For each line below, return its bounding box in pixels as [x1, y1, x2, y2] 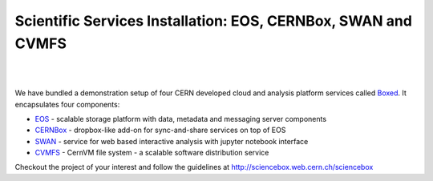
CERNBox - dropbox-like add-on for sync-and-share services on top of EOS [34, 125, 286, 135]
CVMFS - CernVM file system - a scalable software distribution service [34, 148, 269, 158]
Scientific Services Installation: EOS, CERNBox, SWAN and [14, 12, 413, 30]
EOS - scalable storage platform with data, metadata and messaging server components [34, 114, 327, 123]
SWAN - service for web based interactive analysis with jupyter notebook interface [34, 136, 309, 146]
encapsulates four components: [14, 99, 120, 109]
